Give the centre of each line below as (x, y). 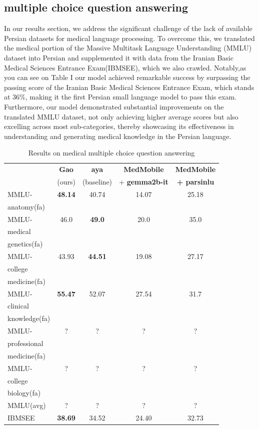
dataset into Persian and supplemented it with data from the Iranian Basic (119, 57)
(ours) (66, 182)
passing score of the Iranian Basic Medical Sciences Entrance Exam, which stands (129, 87)
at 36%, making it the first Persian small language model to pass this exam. (120, 97)
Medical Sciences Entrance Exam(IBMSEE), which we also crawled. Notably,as (125, 67)
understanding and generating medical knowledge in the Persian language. (118, 136)
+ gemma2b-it (144, 182)
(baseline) (97, 182)
